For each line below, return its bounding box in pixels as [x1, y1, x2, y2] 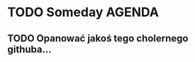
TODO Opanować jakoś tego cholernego [7, 32, 189, 44]
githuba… [7, 43, 52, 55]
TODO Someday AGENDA [7, 4, 160, 20]
